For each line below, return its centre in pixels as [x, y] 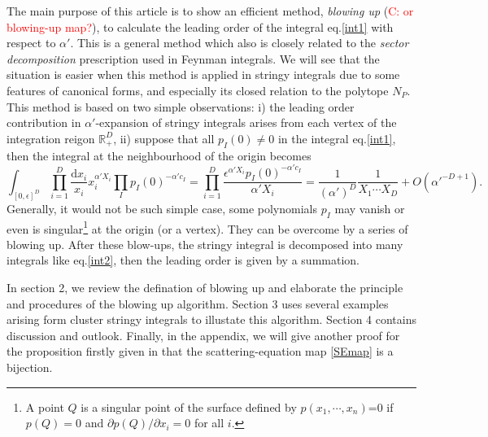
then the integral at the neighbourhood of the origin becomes [159, 155]
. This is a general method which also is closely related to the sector [240, 43]
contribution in [44, 122]
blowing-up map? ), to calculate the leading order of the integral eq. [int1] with [200, 26]
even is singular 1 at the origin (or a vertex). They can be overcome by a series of [207, 227]
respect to [31, 43]
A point [45, 406]
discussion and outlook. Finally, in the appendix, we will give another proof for [203, 335]
